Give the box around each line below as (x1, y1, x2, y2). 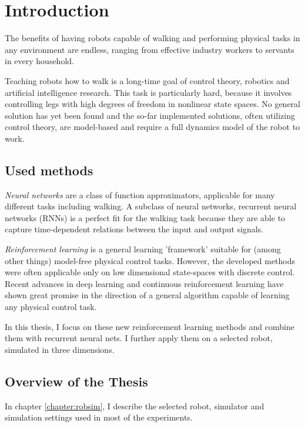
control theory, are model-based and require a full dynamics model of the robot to (5, 121, 300, 133)
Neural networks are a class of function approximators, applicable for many (5, 188, 275, 201)
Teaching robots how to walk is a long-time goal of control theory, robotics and (5, 74, 290, 86)
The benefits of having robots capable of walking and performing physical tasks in (5, 32, 300, 44)
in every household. (5, 55, 74, 67)
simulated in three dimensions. (5, 343, 115, 355)
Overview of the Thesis (5, 372, 148, 390)
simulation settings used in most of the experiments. (5, 411, 193, 423)
